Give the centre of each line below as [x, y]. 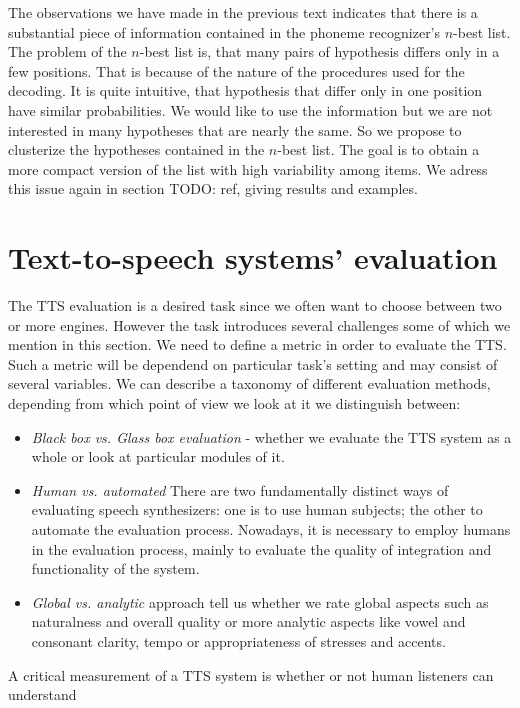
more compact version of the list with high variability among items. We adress [248, 168]
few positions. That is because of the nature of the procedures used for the [236, 70]
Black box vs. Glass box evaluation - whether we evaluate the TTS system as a [271, 436]
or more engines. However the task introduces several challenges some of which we [259, 324]
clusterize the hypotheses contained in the [136, 149]
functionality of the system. [115, 568]
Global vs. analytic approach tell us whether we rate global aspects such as [260, 601]
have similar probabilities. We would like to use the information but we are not [250, 109]
